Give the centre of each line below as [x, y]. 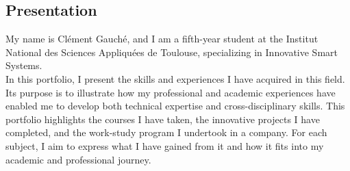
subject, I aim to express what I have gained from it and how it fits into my [165, 145]
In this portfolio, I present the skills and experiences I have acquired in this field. [175, 78]
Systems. [24, 65]
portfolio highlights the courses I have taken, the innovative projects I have [163, 119]
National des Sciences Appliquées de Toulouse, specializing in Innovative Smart [172, 52]
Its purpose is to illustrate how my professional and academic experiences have [171, 92]
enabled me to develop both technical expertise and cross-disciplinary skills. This [175, 106]
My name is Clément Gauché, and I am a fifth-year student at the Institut [162, 39]
